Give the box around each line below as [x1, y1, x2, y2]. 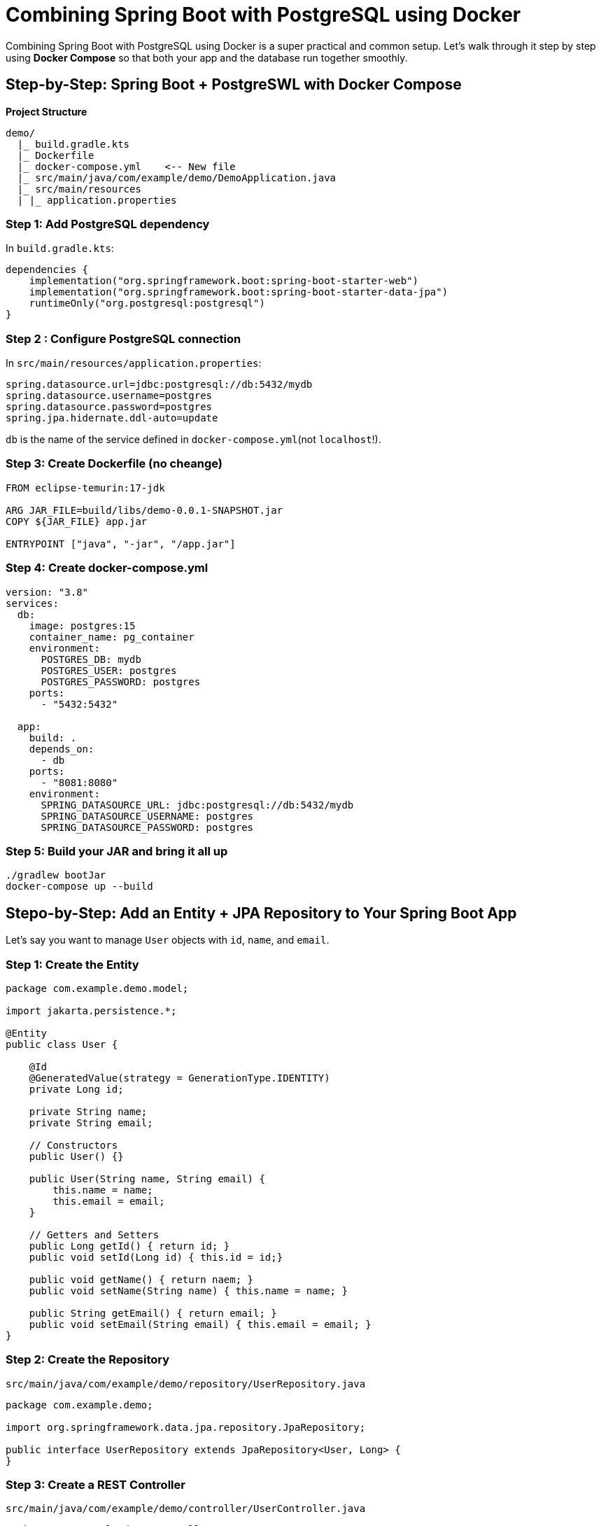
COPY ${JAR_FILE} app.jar [6, 515, 148, 527]
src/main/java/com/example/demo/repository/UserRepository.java [6, 1378, 366, 1389]
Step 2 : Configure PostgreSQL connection [6, 331, 241, 346]
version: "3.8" [6, 586, 89, 598]
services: [6, 597, 59, 609]
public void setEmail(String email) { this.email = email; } [29, 1318, 372, 1330]
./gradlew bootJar [6, 869, 106, 881]
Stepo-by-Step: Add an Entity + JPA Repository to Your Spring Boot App [6, 904, 517, 922]
